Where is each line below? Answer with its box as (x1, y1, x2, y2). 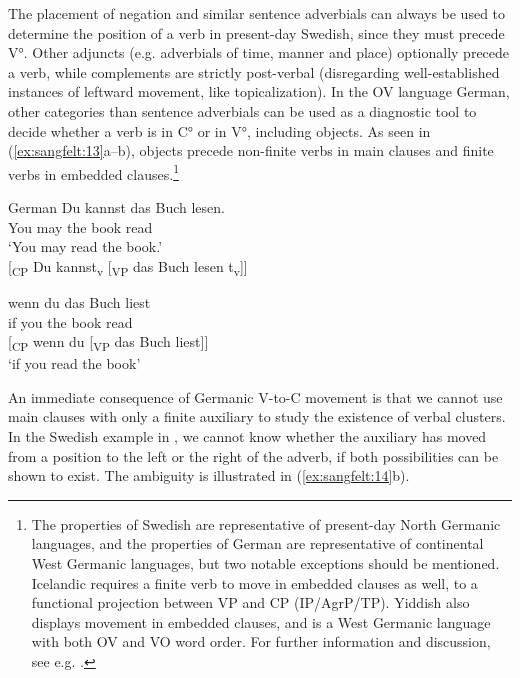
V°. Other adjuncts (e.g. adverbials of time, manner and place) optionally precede (8, 42, 510, 63)
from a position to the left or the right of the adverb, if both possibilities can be (8, 445, 499, 466)
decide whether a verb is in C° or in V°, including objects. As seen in (8, 120, 431, 141)
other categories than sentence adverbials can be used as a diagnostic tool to (8, 100, 477, 121)
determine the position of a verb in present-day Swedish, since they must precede (8, 22, 505, 43)
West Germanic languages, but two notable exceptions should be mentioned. (31, 552, 500, 573)
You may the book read (8, 216, 153, 237)
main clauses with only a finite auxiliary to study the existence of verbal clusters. (8, 406, 506, 427)
